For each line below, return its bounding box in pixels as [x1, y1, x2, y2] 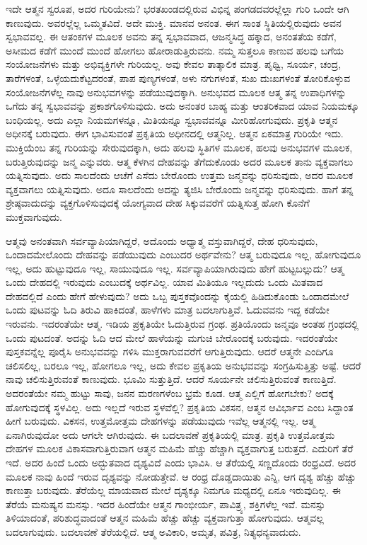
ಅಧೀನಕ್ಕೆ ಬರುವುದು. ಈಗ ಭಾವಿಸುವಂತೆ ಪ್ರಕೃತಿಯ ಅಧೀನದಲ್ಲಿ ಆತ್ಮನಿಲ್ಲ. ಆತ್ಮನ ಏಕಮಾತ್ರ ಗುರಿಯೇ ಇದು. [6, 126, 344, 141]
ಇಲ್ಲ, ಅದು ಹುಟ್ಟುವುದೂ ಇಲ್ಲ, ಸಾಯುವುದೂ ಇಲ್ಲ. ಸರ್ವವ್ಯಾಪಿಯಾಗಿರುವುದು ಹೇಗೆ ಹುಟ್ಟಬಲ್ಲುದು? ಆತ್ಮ [6, 260, 344, 275]
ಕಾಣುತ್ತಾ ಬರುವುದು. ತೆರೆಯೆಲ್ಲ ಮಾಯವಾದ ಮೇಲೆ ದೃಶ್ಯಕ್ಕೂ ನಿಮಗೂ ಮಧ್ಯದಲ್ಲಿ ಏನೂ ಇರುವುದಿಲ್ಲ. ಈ [6, 483, 341, 498]
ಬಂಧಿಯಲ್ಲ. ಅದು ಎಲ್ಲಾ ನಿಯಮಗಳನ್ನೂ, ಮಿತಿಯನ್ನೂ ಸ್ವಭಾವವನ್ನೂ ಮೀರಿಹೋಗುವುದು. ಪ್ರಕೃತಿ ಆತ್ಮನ [6, 112, 338, 127]
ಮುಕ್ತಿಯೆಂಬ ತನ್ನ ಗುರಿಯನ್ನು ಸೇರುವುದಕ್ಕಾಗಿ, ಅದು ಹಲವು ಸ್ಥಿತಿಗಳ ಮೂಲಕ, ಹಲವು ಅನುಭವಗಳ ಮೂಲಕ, [6, 139, 353, 154]
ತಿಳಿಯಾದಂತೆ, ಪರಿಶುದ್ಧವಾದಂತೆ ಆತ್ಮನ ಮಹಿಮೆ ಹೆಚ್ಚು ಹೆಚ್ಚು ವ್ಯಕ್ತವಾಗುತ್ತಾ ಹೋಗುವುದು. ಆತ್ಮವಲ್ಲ [6, 510, 324, 525]
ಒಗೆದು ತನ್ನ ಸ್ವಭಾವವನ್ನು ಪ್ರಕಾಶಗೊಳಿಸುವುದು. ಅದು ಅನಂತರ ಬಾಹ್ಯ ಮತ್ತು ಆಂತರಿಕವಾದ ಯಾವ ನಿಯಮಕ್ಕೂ [6, 98, 359, 113]
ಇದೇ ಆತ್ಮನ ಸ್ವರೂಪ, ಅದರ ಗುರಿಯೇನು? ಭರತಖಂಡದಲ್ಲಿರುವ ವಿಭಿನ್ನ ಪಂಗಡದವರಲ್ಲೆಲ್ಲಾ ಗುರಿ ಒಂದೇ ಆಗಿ [6, 1, 349, 16]
